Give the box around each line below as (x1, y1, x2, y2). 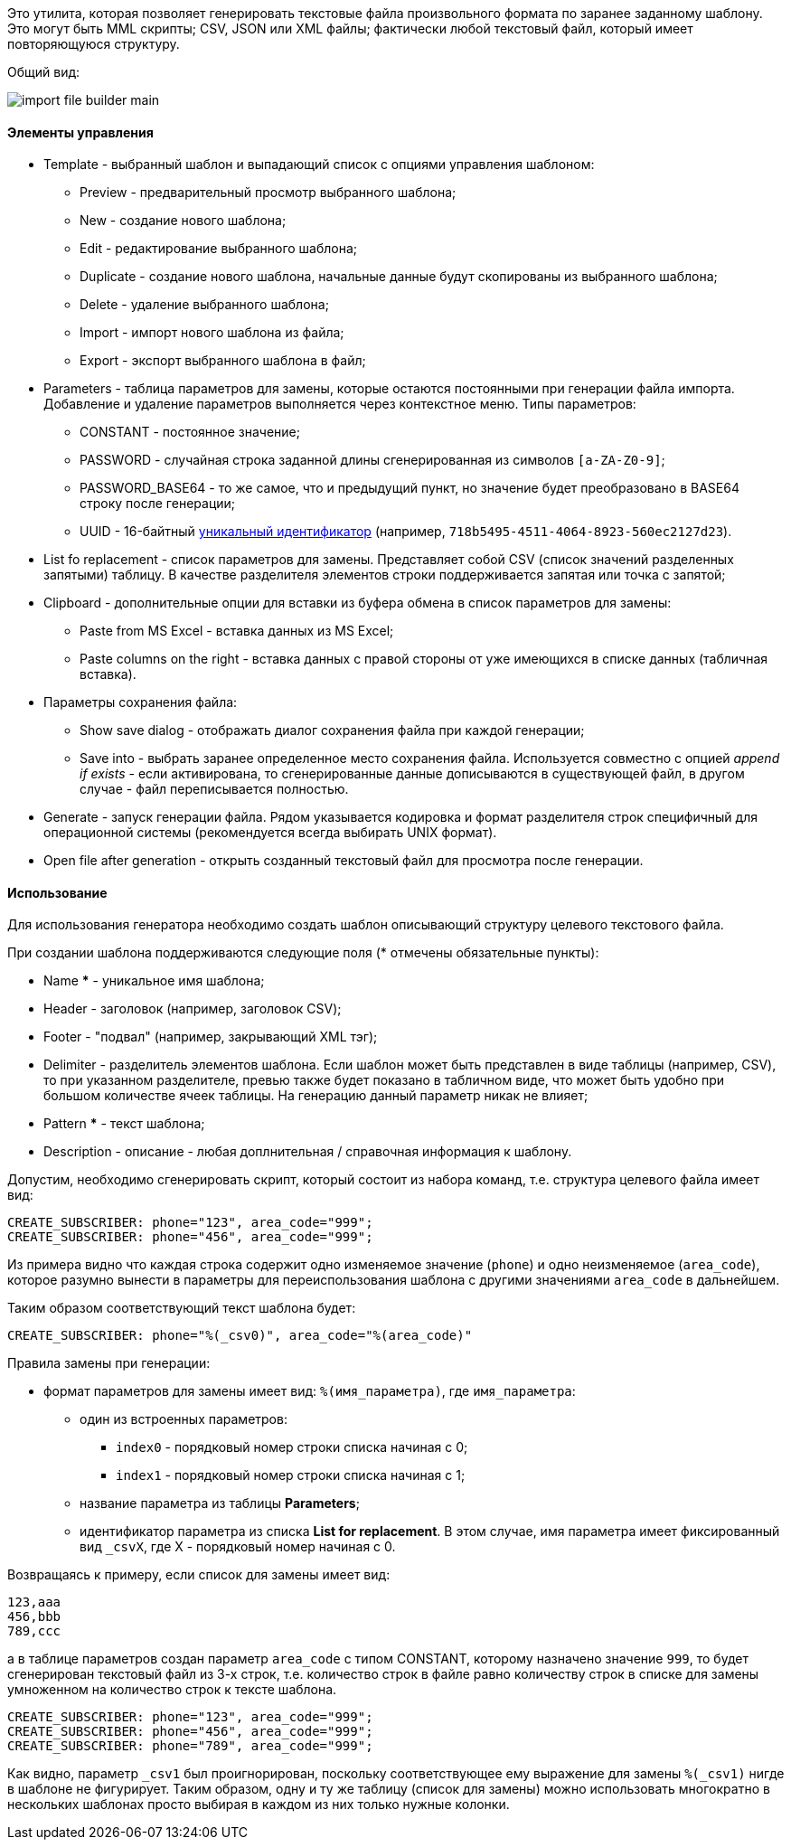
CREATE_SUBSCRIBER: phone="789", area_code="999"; (7, 1739, 373, 1754)
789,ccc (7, 1624, 61, 1639)
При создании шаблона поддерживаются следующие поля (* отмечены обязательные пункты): (7, 945, 599, 961)
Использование (7, 884, 108, 900)
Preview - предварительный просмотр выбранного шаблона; (80, 184, 457, 201)
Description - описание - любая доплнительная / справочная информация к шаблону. (43, 1144, 572, 1160)
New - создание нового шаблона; (80, 212, 287, 229)
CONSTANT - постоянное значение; (80, 424, 301, 440)
